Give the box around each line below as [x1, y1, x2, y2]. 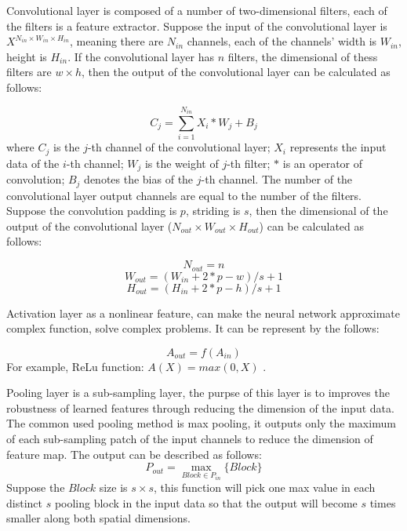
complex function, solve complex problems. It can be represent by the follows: [6, 320, 380, 336]
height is [6, 48, 47, 64]
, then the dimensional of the [249, 202, 388, 219]
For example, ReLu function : [6, 358, 144, 374]
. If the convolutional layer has [67, 48, 214, 64]
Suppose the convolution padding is [6, 202, 177, 219]
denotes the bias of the [84, 171, 194, 187]
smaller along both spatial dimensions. [6, 510, 191, 526]
